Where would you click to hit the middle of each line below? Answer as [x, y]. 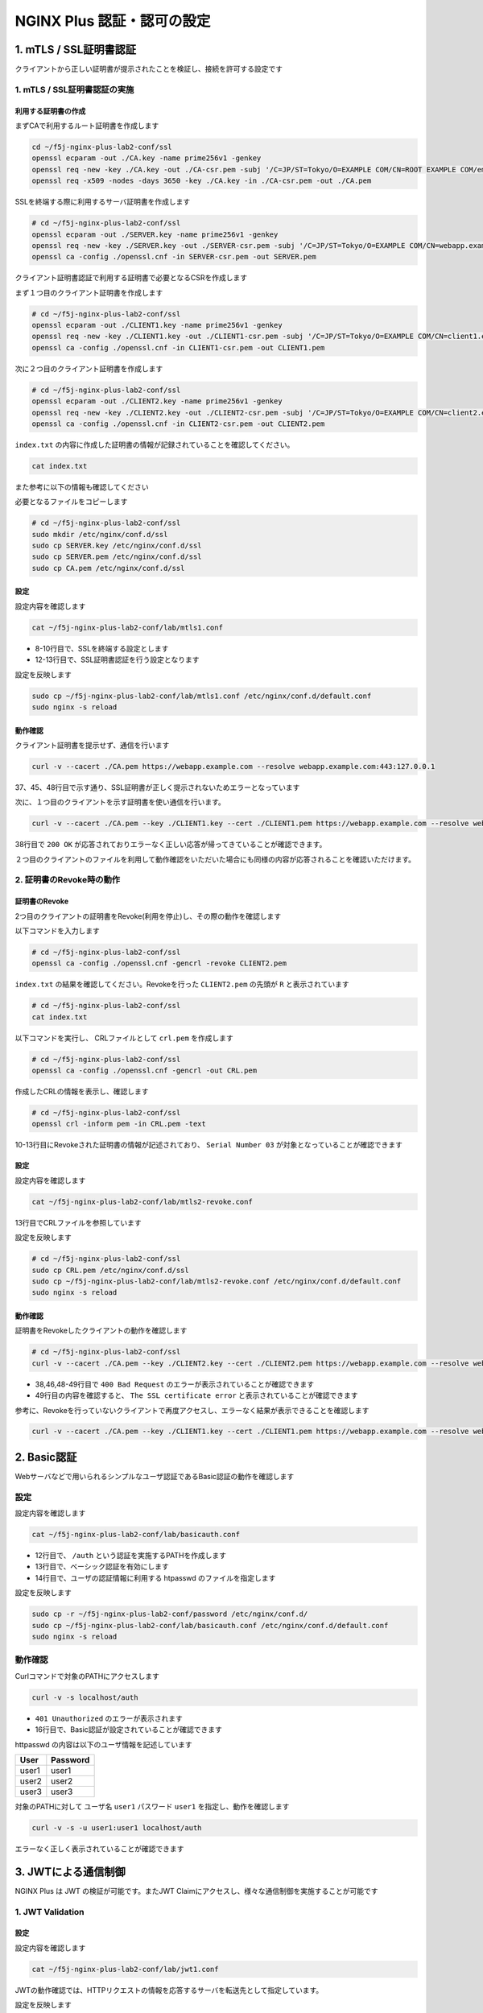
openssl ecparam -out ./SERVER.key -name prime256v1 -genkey [155, 234]
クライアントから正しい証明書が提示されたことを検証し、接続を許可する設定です [149, 69]
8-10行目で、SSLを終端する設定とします [102, 648]
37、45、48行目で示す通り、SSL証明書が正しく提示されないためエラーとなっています [157, 787]
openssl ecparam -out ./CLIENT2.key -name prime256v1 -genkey [157, 401]
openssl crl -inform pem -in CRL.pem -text [119, 1124]
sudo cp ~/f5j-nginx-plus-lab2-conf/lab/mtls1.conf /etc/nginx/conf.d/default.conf [202, 696]
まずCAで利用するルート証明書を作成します [87, 126]
